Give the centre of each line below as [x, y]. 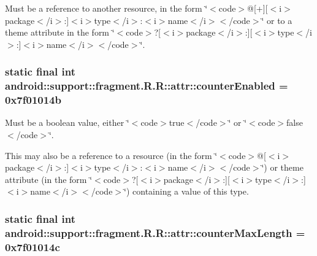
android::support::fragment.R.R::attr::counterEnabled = [147, 86]
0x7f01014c [32, 246]
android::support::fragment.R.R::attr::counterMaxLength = [155, 232]
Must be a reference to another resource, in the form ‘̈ [106, 8]
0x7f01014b [33, 100]
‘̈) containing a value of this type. [186, 191]
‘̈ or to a [277, 20]
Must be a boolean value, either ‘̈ [67, 122]
